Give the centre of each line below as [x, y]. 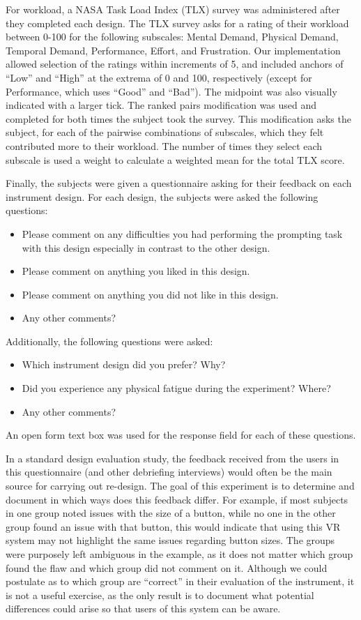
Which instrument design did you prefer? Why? [124, 364]
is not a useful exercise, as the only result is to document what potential [160, 595]
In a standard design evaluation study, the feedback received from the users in [172, 458]
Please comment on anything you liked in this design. [136, 271]
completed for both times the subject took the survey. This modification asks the [178, 118]
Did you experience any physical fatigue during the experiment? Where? [176, 388]
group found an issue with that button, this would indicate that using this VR [173, 526]
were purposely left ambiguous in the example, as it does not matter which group [179, 554]
